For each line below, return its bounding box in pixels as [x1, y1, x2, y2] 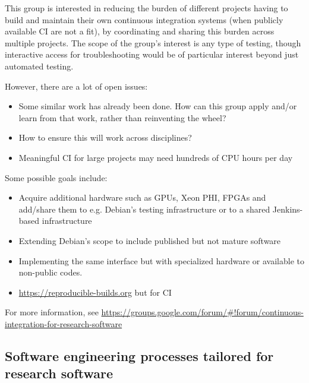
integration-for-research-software [5, 317, 122, 330]
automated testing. [5, 59, 74, 72]
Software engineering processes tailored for [5, 346, 274, 365]
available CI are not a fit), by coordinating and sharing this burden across [5, 25, 275, 37]
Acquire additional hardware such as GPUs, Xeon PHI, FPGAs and [18, 191, 266, 204]
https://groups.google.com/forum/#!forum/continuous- [101, 306, 304, 318]
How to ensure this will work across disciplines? [18, 131, 192, 144]
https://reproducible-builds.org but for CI [18, 286, 172, 298]
